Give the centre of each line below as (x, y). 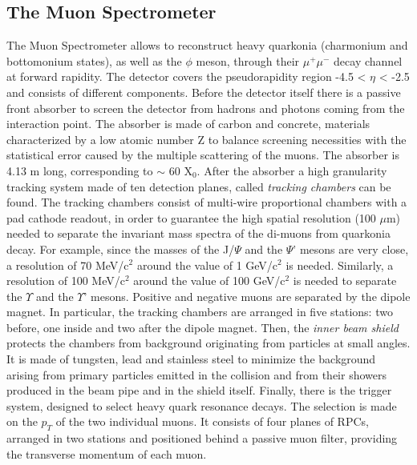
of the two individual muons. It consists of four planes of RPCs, (212, 421)
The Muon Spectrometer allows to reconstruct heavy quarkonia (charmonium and (207, 45)
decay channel (368, 60)
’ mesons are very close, (351, 249)
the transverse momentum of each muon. (107, 453)
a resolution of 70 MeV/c (68, 265)
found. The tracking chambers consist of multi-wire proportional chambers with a (207, 202)
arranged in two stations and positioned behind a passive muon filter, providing (202, 438)
